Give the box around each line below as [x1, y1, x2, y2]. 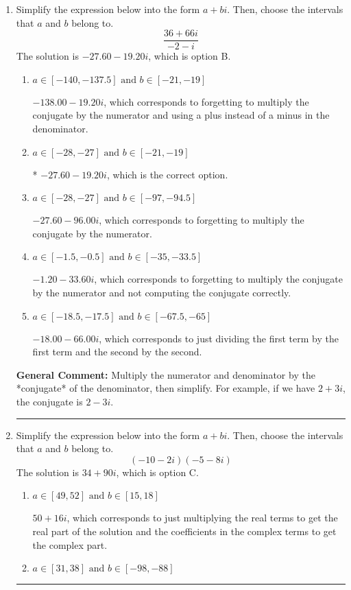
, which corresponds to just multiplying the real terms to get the [66, 510, 338, 525]
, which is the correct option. [106, 167, 228, 181]
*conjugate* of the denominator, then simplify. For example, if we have [16, 381, 315, 395]
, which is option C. [116, 464, 199, 479]
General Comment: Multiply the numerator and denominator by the [16, 367, 315, 381]
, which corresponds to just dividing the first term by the [99, 331, 339, 345]
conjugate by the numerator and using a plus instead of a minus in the [32, 108, 330, 122]
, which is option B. [148, 49, 231, 63]
